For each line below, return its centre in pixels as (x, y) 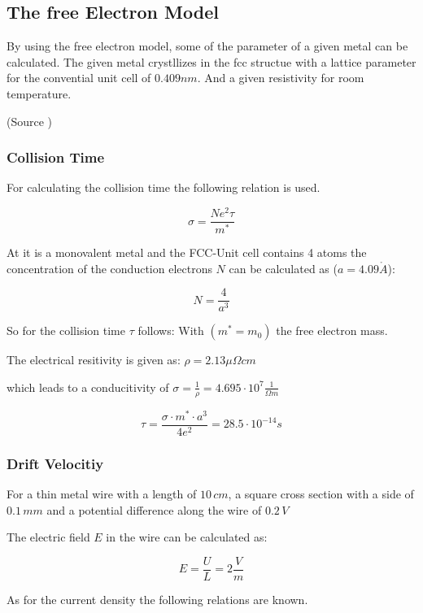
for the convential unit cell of (79, 78)
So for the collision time (66, 330)
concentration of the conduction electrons (109, 268)
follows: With (171, 330)
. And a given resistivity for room (281, 78)
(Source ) (30, 121)
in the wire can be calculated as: (187, 537)
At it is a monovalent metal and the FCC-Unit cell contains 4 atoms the (187, 252)
